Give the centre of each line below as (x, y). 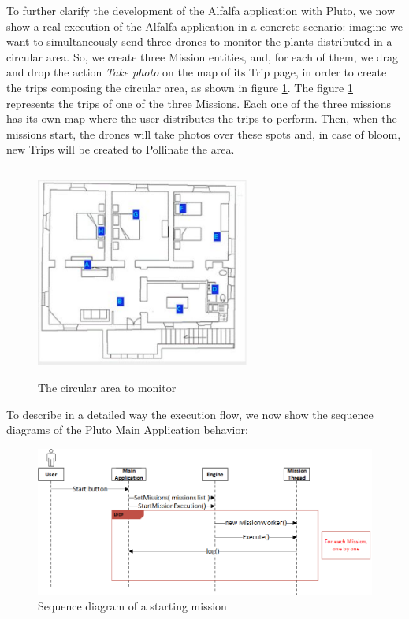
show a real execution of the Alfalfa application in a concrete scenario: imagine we (205, 26)
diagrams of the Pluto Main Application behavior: (127, 430)
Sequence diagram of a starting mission (132, 606)
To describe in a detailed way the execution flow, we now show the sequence (190, 414)
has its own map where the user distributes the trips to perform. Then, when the (202, 119)
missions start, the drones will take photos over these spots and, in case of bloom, (204, 133)
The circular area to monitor (107, 388)
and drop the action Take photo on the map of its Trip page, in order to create (197, 72)
